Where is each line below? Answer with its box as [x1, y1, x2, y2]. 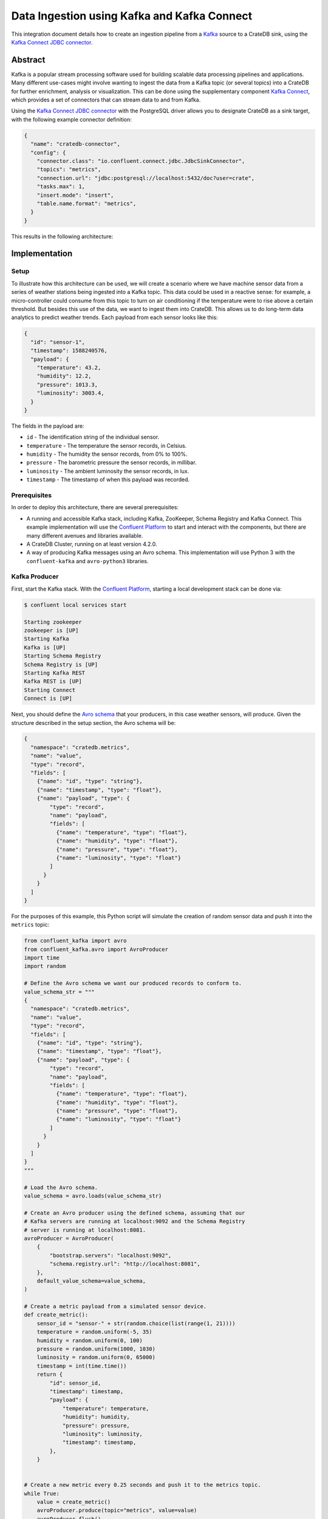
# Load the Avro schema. [24, 1184, 98, 1191]
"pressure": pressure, [62, 1422, 130, 1429]
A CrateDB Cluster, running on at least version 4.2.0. [26, 540, 157, 547]
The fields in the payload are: [11, 422, 84, 430]
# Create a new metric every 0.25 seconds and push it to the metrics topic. [24, 1481, 261, 1489]
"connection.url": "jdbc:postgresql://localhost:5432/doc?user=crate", [36, 174, 255, 182]
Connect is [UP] [24, 695, 73, 702]
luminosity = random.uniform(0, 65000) [36, 1354, 156, 1361]
